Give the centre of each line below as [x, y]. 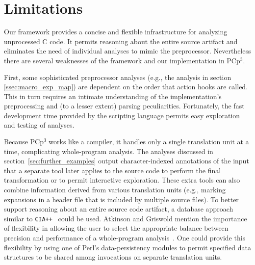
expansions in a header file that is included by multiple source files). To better [121, 199]
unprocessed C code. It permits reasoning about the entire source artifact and [121, 41]
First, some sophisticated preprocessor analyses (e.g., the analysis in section [118, 77]
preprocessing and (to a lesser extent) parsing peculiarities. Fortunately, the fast [124, 106]
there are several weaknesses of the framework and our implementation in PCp [122, 60]
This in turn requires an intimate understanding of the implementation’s [113, 96]
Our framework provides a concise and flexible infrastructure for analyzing [116, 32]
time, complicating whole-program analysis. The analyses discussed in [109, 151]
